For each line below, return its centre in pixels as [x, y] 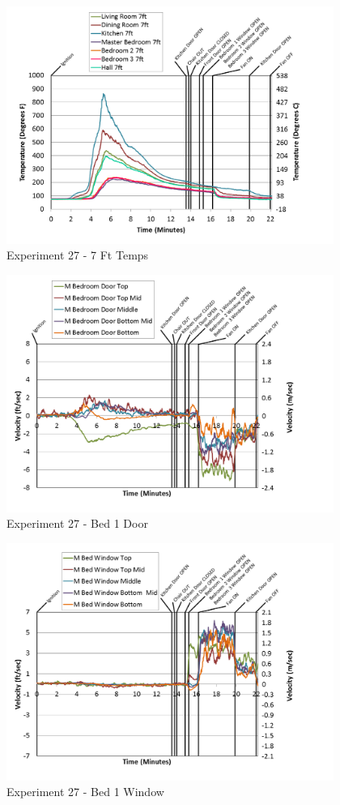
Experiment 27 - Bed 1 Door [77, 523]
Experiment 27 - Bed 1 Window [85, 792]
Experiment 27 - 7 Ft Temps [78, 255]
